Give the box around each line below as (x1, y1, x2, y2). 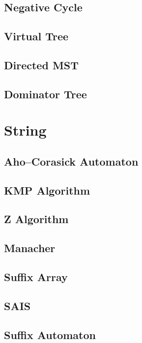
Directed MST (4, 57, 79, 72)
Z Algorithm (4, 211, 69, 227)
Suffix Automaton (4, 327, 96, 342)
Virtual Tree (4, 29, 69, 44)
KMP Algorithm (4, 182, 90, 198)
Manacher (4, 240, 56, 256)
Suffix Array (4, 269, 68, 285)
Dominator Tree (4, 86, 87, 101)
